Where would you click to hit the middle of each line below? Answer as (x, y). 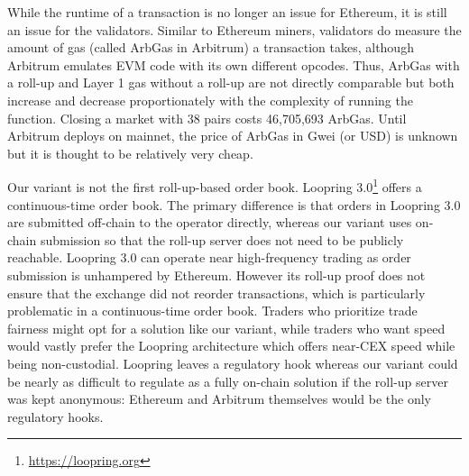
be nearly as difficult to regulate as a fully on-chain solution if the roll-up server (228, 381)
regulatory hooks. (55, 416)
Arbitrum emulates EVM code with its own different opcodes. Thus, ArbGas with (234, 64)
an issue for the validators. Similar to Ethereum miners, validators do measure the (234, 29)
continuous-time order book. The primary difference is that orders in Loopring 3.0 (234, 204)
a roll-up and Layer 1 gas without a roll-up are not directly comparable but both (231, 82)
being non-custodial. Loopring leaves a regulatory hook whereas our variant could (233, 363)
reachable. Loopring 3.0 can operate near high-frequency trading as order (209, 257)
